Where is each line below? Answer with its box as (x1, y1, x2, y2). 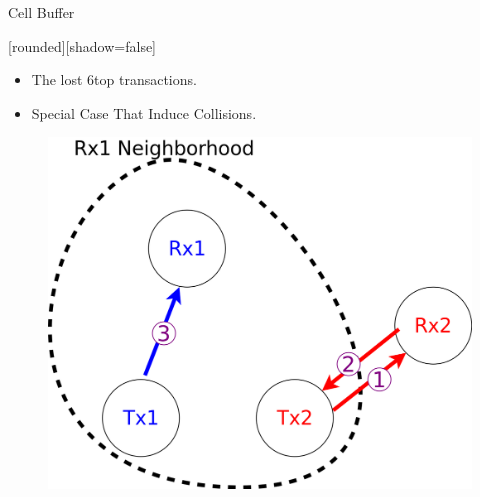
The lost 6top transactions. (31, 69, 197, 90)
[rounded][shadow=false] (8, 35, 157, 56)
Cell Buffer (8, 2, 75, 22)
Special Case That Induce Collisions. (31, 102, 257, 123)
